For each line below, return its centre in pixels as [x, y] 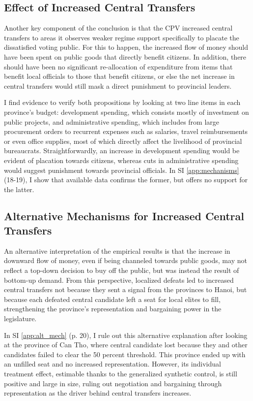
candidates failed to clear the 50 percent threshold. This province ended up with [125, 354]
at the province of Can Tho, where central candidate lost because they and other [126, 345]
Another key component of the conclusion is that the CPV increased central [118, 28]
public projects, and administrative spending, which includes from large [112, 121]
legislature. [20, 318]
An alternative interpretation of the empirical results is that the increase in [117, 251]
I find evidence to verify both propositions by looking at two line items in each [122, 102]
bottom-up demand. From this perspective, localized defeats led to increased [119, 280]
